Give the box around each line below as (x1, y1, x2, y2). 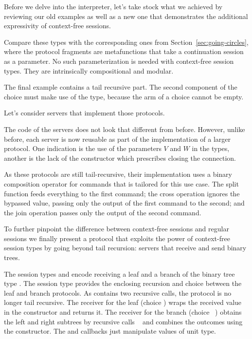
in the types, (192, 143, 230, 153)
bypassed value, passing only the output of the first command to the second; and (4, 198, 245, 208)
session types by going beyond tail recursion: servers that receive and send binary (4, 243, 247, 253)
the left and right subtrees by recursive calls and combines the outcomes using (4, 316, 243, 326)
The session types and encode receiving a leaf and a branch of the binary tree (4, 268, 235, 279)
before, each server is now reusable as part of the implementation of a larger (4, 133, 231, 144)
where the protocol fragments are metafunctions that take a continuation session (4, 46, 244, 56)
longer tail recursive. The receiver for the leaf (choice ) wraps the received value (4, 297, 242, 307)
